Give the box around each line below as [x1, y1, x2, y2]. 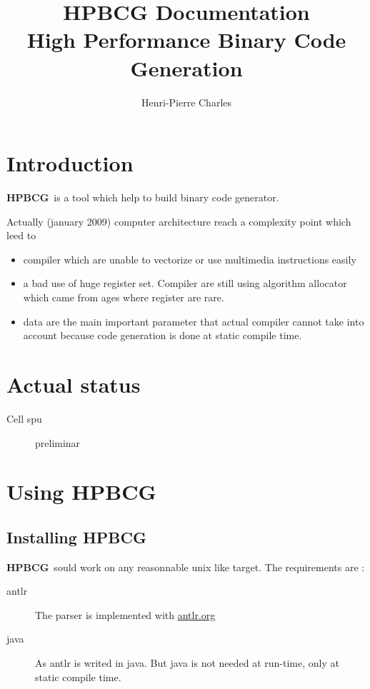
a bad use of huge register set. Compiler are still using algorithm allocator [23, 276, 347, 291]
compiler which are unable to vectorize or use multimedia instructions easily [23, 251, 356, 266]
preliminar [35, 435, 81, 450]
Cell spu [6, 411, 42, 426]
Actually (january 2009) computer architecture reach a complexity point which [6, 213, 351, 228]
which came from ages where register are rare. [23, 290, 224, 304]
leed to [6, 228, 36, 243]
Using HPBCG [6, 477, 156, 506]
